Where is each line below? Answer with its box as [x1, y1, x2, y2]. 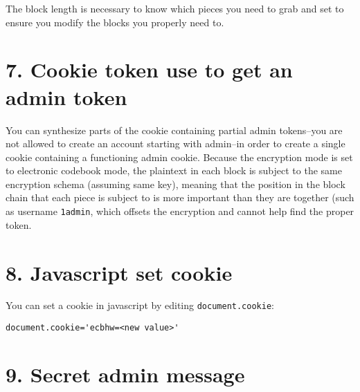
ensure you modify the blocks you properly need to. [6, 15, 224, 29]
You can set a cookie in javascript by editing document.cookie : [6, 298, 274, 312]
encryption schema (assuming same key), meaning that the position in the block [6, 176, 345, 191]
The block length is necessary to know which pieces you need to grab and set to [6, 1, 344, 15]
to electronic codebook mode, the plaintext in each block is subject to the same [6, 163, 342, 178]
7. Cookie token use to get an [6, 55, 293, 84]
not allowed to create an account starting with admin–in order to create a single [6, 136, 345, 151]
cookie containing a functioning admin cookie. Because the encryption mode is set [6, 149, 353, 164]
